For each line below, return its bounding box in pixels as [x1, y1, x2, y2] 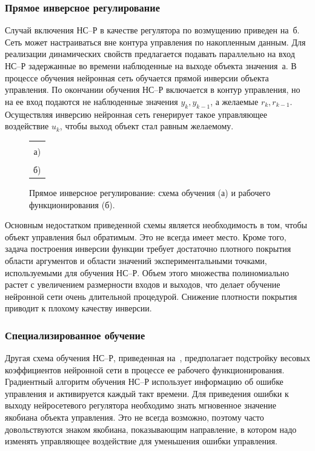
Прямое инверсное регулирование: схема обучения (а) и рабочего [29, 186, 271, 198]
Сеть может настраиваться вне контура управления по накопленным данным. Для [5, 35, 306, 48]
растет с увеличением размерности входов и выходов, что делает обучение [5, 278, 280, 291]
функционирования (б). [29, 198, 115, 211]
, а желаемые [210, 95, 259, 107]
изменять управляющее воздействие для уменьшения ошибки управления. [5, 435, 277, 447]
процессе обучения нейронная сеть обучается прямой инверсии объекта [5, 71, 269, 84]
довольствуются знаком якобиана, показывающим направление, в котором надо [5, 422, 297, 435]
